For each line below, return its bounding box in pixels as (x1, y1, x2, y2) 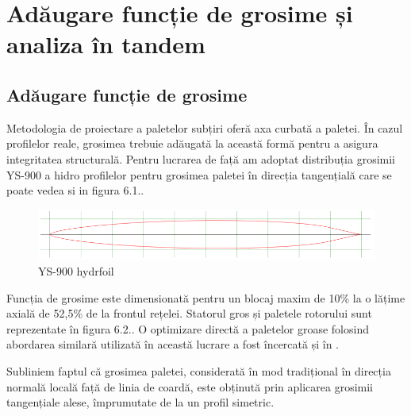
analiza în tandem (6, 28, 205, 60)
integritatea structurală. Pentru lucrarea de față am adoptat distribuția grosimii (6, 150, 396, 167)
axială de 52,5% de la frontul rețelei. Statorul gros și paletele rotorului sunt (6, 305, 372, 322)
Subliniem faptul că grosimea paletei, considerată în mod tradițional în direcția (6, 362, 391, 379)
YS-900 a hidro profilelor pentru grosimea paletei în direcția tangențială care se (6, 166, 392, 183)
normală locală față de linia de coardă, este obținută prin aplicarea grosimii (6, 378, 373, 395)
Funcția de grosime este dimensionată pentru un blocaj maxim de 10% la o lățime (6, 289, 405, 306)
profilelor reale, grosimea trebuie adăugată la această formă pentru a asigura (6, 135, 378, 152)
